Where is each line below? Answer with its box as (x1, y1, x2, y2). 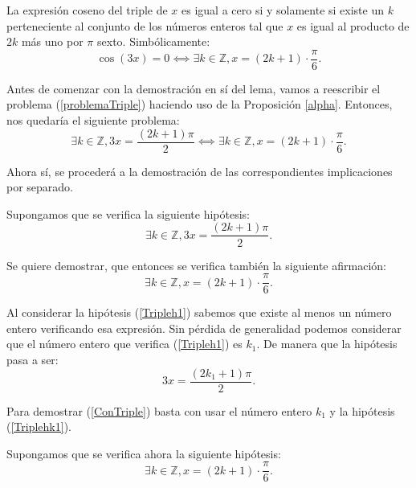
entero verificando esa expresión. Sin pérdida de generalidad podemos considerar (6, 319, 402, 336)
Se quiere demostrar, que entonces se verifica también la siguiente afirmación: (6, 256, 386, 273)
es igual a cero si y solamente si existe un (181, 2, 385, 18)
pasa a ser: (6, 351, 59, 367)
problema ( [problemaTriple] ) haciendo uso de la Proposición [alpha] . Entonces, (6, 96, 393, 113)
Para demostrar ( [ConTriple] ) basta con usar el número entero (6, 402, 312, 419)
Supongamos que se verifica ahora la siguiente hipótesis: (6, 445, 281, 461)
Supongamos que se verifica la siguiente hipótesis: (6, 205, 250, 222)
